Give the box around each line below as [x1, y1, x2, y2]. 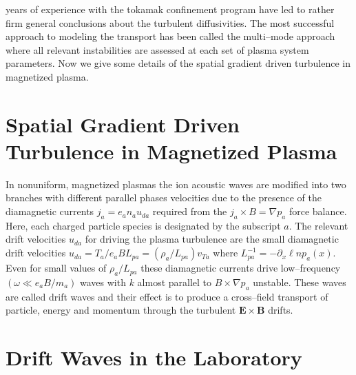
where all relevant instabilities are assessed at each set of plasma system [6, 42, 309, 57]
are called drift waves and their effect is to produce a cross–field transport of [6, 289, 328, 303]
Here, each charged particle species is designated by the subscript [6, 218, 281, 232]
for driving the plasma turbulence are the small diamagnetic [85, 232, 339, 246]
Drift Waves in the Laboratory [6, 343, 302, 372]
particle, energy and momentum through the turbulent [6, 303, 236, 317]
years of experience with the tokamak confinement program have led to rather [6, 2, 335, 16]
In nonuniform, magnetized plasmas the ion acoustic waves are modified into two [6, 176, 346, 191]
